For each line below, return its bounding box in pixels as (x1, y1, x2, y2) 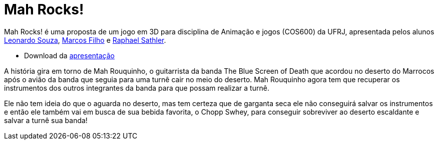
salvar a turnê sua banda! (4, 116, 88, 125)
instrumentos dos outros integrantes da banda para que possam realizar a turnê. (4, 83, 269, 92)
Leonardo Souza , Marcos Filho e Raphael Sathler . (4, 35, 166, 44)
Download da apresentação (24, 51, 115, 60)
